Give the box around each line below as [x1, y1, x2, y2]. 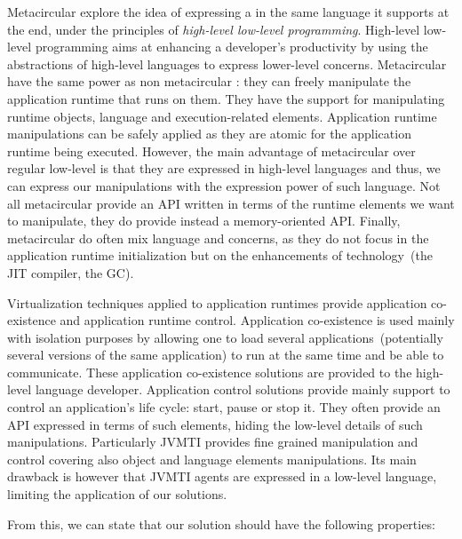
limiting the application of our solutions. [7, 485, 227, 503]
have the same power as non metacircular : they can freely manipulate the [7, 72, 411, 91]
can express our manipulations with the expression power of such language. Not [7, 176, 441, 194]
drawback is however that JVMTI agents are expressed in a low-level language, [7, 467, 437, 486]
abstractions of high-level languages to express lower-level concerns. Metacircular [7, 54, 447, 73]
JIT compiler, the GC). [7, 263, 134, 281]
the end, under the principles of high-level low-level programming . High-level [7, 20, 420, 38]
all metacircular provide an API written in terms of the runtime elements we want [7, 194, 455, 212]
